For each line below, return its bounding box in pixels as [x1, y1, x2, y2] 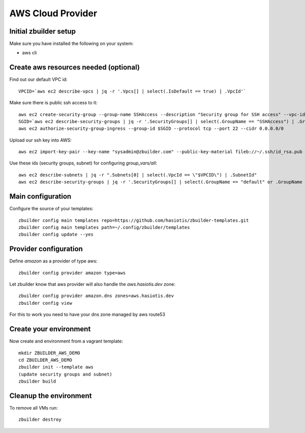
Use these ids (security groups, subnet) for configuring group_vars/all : [9, 160, 158, 166]
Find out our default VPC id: [9, 76, 68, 82]
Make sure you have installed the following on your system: [9, 41, 134, 47]
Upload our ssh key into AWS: [9, 137, 72, 143]
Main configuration [9, 192, 72, 201]
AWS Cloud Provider [9, 8, 98, 19]
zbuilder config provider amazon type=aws [18, 270, 126, 276]
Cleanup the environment [9, 391, 92, 400]
